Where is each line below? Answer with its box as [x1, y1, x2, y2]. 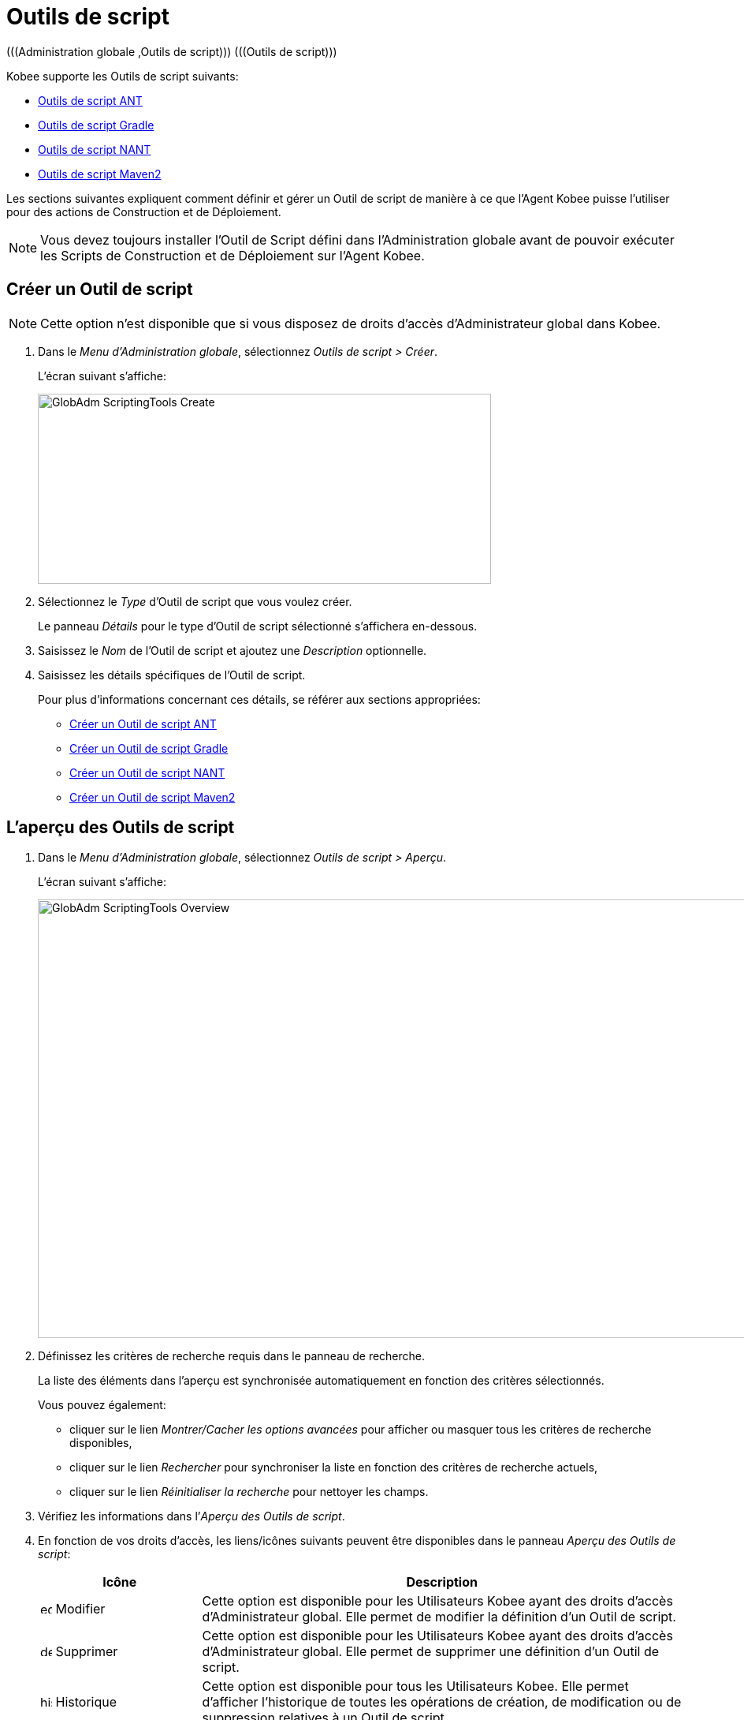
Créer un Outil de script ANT [69, 716, 217, 731]
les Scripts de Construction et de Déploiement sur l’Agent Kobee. [40, 247, 425, 264]
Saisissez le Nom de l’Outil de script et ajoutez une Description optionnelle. [38, 643, 427, 657]
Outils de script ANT [38, 93, 143, 107]
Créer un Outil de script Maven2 [69, 790, 236, 804]
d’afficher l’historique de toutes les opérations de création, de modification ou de [202, 1694, 682, 1711]
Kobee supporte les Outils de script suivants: [6, 69, 239, 83]
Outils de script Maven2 [38, 166, 162, 181]
